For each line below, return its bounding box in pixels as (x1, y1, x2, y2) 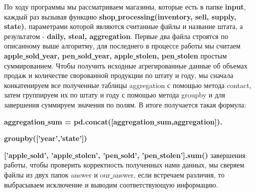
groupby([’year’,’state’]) (4, 133, 87, 143)
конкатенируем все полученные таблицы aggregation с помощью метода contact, (4, 79, 251, 90)
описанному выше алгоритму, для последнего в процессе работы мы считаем (4, 40, 241, 51)
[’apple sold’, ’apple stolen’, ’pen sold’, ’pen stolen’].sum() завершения (4, 149, 246, 160)
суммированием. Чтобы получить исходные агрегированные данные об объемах (4, 60, 247, 70)
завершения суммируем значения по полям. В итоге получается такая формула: (4, 99, 246, 109)
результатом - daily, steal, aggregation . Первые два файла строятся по (4, 30, 228, 41)
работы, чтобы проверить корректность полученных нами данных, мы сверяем (4, 159, 244, 170)
